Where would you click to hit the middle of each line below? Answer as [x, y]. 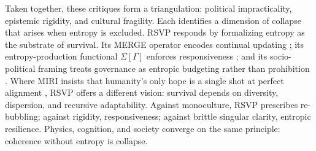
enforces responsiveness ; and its [207, 56]
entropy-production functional [61, 56]
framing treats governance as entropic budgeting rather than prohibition [174, 68]
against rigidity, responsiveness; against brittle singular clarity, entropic [177, 116]
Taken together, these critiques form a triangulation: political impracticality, [148, 8]
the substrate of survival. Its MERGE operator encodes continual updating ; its [155, 44]
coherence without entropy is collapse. [76, 140]
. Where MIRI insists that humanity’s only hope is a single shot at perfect [145, 80]
